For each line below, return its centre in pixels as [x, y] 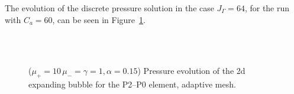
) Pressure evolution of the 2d [191, 71]
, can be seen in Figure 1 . [99, 19]
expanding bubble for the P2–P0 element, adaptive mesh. [132, 84]
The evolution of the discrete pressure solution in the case [109, 8]
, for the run [267, 8]
